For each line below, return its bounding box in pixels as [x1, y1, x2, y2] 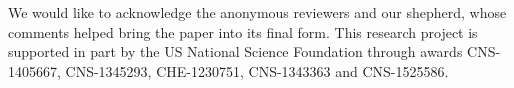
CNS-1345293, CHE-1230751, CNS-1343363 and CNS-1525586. [65, 60, 449, 81]
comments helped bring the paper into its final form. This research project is [8, 21, 478, 42]
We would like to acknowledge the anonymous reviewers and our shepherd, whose [8, 2, 507, 22]
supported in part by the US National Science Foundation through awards [8, 41, 463, 62]
